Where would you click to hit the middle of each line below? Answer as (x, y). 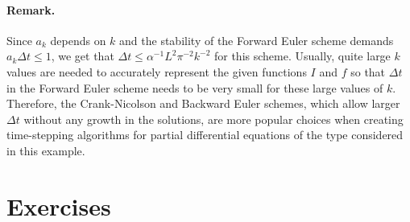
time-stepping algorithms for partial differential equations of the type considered (205, 135)
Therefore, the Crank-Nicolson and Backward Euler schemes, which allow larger (203, 103)
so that (368, 71)
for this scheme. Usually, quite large (302, 56)
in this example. (46, 150)
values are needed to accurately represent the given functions (157, 71)
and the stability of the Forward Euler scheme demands (257, 40)
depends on (78, 40)
